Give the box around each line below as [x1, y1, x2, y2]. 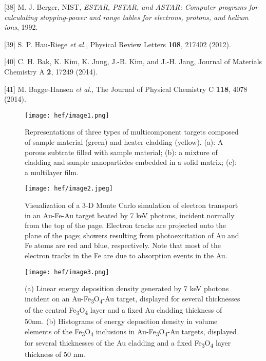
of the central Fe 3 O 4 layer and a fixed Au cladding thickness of [25, 304, 222, 316]
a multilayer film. [25, 166, 79, 177]
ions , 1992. [4, 22, 38, 32]
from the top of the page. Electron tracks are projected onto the [25, 220, 226, 231]
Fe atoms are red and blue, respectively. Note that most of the [25, 240, 221, 251]
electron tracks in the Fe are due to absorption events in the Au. [25, 250, 227, 260]
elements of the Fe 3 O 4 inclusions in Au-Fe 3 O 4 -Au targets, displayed [25, 326, 237, 338]
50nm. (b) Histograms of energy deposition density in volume [25, 316, 218, 327]
